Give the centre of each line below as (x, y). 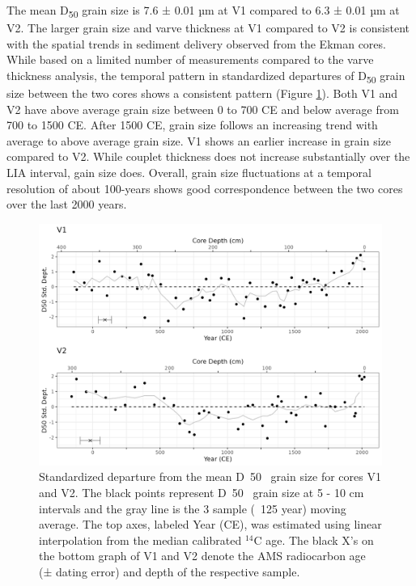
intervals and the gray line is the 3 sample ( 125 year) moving (193, 508)
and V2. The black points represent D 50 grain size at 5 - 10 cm (202, 492)
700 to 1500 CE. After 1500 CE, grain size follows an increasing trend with (192, 125)
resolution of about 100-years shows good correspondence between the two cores (205, 188)
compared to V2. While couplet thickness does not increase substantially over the (208, 156)
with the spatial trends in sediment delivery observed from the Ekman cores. (196, 43)
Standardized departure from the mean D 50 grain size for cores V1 (210, 476)
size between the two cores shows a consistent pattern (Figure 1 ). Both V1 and (202, 93)
